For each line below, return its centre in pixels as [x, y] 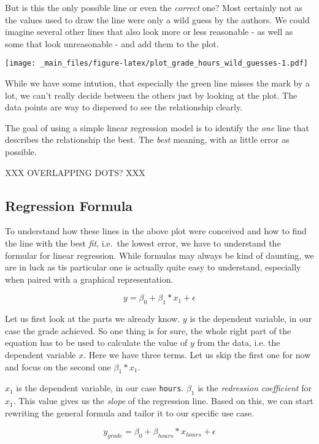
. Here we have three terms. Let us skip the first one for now [197, 354]
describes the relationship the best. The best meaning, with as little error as [147, 140]
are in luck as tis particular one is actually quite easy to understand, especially [153, 267]
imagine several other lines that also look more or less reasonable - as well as [149, 32]
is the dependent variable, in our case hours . [100, 388]
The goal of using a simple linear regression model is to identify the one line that [157, 127]
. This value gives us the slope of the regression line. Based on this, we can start [163, 401]
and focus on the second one [58, 366]
